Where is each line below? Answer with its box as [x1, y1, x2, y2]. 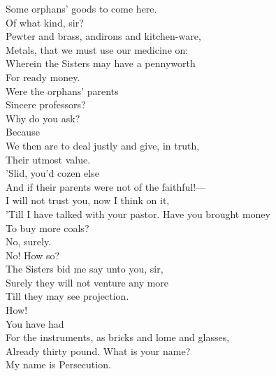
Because [6, 124, 40, 139]
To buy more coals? [6, 220, 89, 235]
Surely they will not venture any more [6, 275, 169, 289]
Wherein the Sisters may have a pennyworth [6, 56, 196, 71]
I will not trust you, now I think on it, [6, 193, 170, 208]
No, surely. [6, 234, 52, 249]
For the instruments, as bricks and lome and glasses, [6, 330, 230, 345]
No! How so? [6, 247, 60, 262]
